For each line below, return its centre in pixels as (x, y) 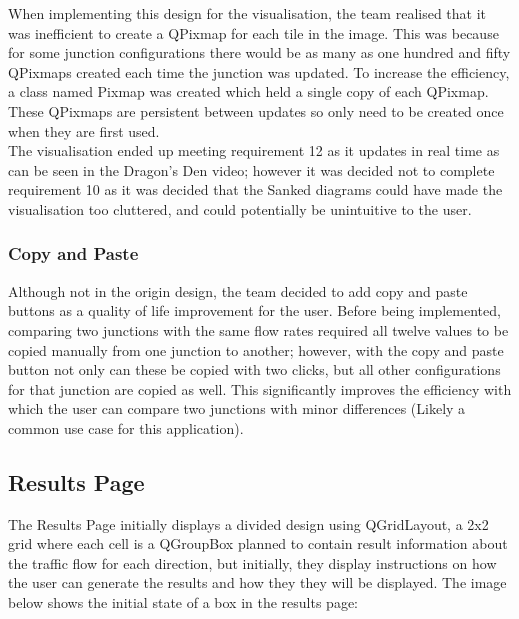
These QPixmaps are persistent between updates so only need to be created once (256, 110)
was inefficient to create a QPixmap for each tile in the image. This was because (253, 32)
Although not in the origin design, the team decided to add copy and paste (238, 290)
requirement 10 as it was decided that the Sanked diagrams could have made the (255, 189)
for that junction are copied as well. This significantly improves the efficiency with (260, 388)
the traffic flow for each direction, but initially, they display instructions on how (252, 562)
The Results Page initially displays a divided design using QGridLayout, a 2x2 (248, 523)
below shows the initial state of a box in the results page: (183, 602)
